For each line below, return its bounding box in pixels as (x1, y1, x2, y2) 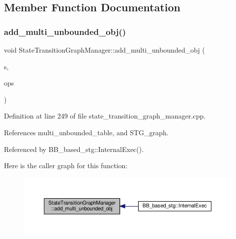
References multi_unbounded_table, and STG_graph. (4, 127, 169, 137)
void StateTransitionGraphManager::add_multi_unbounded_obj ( (4, 45, 205, 55)
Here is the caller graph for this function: (4, 160, 128, 171)
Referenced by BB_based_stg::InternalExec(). (4, 144, 144, 154)
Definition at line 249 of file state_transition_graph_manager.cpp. (4, 111, 206, 121)
